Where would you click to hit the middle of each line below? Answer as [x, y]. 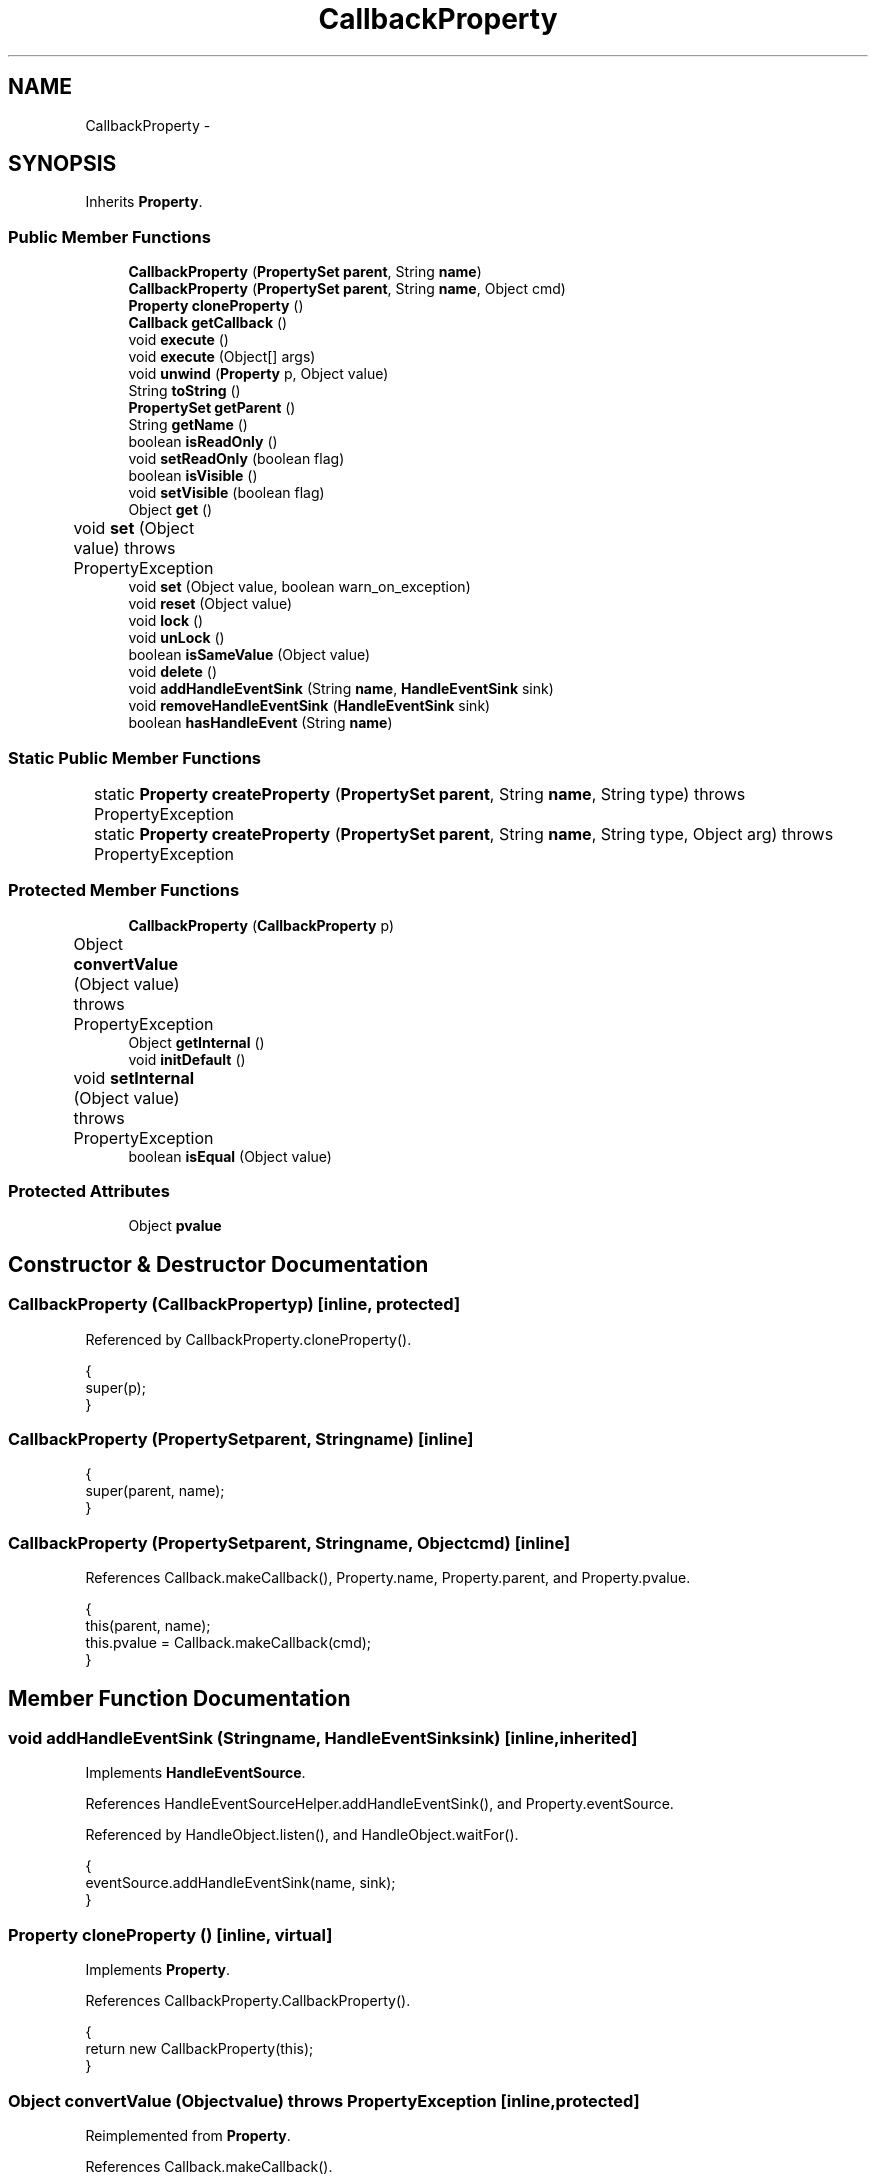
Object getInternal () [196, 1042]
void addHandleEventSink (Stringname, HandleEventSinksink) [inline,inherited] [323, 1738]
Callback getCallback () [208, 323]
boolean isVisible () [193, 476]
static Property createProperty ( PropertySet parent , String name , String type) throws [419, 793]
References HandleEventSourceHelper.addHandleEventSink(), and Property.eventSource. [379, 1804]
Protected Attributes [89, 1191]
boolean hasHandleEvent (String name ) [260, 723]
